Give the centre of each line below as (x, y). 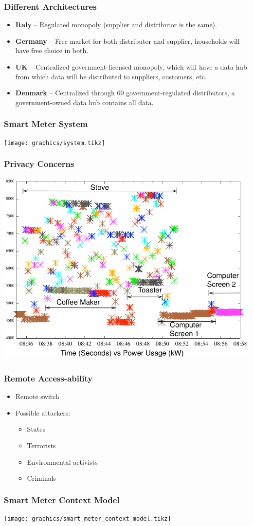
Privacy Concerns (39, 164)
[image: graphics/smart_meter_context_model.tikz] (88, 519)
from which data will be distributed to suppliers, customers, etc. (111, 76)
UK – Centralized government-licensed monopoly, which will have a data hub (131, 67)
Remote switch (37, 396)
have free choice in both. (52, 50)
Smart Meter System (46, 124)
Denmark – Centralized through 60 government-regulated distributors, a (125, 93)
